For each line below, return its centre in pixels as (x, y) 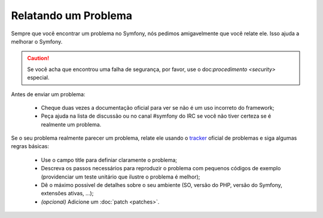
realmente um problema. (71, 124)
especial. (38, 78)
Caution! (38, 58)
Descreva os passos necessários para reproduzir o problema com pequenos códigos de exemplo (161, 168)
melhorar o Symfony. (37, 41)
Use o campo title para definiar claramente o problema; (109, 160)
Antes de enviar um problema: (48, 94)
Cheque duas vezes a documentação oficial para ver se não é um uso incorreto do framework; (158, 108)
